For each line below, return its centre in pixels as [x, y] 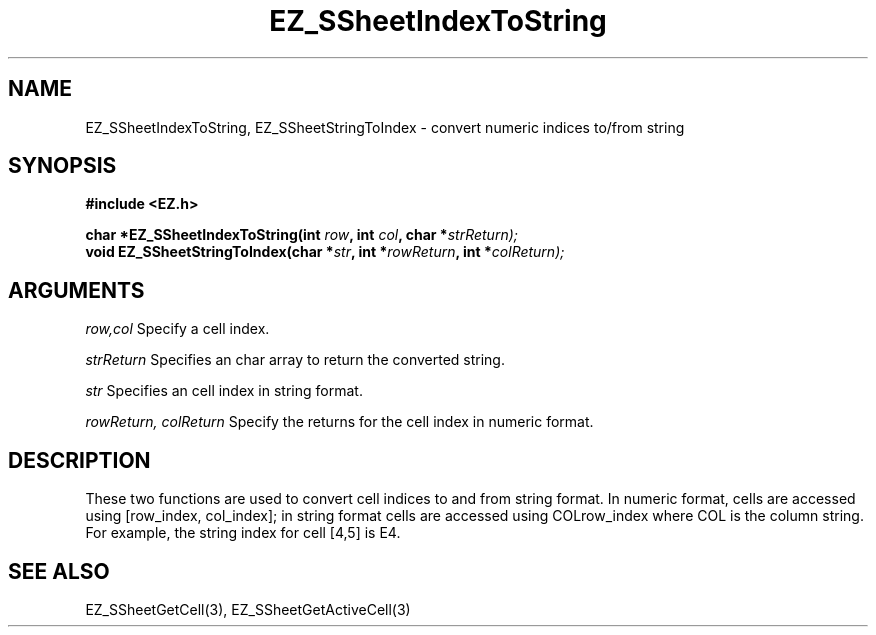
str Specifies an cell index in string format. [224, 391]
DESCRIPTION [79, 460]
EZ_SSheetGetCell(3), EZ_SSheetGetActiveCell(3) [248, 609]
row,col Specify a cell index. [177, 329]
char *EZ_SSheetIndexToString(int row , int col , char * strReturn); [301, 235]
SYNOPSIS [62, 166]
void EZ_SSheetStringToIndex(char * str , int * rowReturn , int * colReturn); [325, 252]
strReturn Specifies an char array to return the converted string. [295, 360]
